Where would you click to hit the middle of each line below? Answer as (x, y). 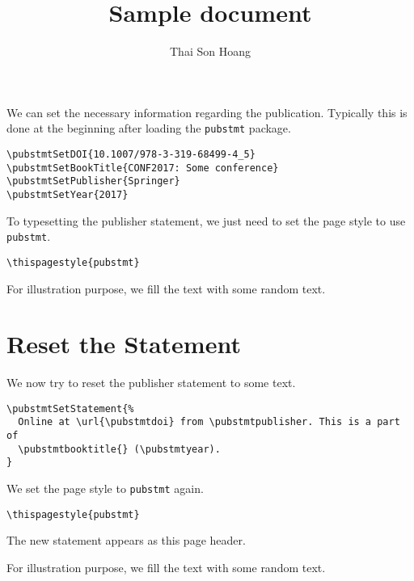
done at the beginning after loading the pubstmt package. (149, 128)
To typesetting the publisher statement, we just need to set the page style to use (206, 220)
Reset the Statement (124, 344)
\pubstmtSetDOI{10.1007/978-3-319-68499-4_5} (131, 154)
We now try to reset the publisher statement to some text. (151, 383)
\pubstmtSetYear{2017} (68, 194)
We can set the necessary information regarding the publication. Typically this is (207, 112)
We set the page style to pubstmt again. (105, 488)
